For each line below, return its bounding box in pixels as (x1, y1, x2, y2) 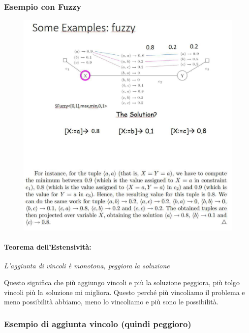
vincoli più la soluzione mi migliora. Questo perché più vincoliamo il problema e (4, 287, 245, 297)
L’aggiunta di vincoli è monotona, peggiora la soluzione (4, 260, 170, 271)
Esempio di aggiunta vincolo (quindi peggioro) (4, 317, 191, 330)
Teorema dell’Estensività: (4, 242, 92, 252)
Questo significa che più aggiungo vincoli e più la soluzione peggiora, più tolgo (4, 277, 240, 287)
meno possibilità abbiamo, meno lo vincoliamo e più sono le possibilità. (4, 296, 218, 307)
